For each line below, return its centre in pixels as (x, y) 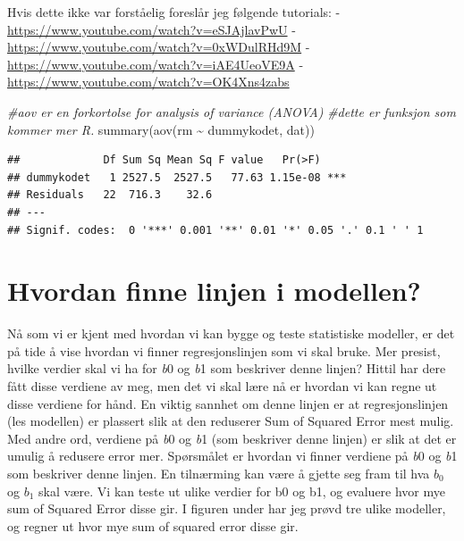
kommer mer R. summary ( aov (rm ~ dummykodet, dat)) (161, 129)
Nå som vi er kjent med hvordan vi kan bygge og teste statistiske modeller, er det (231, 333)
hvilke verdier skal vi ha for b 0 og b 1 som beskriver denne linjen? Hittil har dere (227, 368)
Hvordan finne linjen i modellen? (214, 291)
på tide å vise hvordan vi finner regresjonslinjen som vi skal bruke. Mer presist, (224, 350)
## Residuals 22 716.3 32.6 (110, 195)
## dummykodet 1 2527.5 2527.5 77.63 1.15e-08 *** (177, 177)
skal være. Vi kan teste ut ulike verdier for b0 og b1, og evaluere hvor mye (242, 491)
